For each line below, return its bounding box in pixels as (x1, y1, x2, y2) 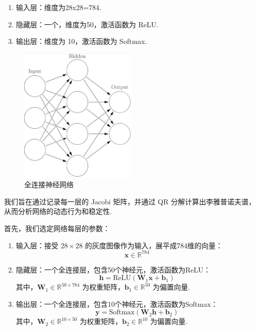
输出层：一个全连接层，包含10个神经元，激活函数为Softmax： (16, 298, 218, 309)
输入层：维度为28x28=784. (16, 2, 101, 12)
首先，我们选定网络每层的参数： (4, 223, 110, 233)
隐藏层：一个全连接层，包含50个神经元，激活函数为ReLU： (16, 264, 211, 274)
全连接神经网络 (24, 179, 74, 190)
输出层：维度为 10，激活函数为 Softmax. (16, 36, 147, 46)
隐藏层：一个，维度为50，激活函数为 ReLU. (16, 19, 159, 29)
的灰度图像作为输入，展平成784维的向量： (85, 240, 223, 250)
